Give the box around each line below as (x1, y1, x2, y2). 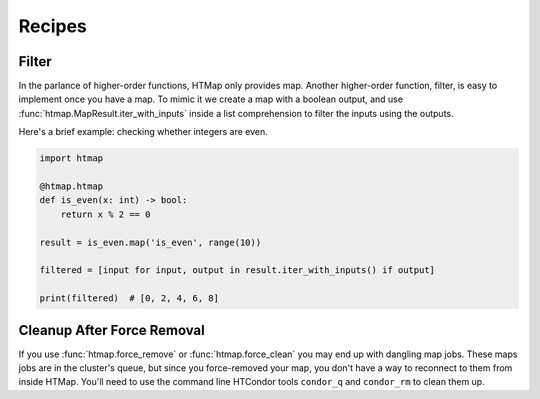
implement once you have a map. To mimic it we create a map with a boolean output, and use (18, 93, 404, 105)
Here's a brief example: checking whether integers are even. (18, 126, 269, 138)
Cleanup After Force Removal (18, 321, 205, 339)
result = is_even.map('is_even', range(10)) (39, 236, 262, 248)
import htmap (39, 153, 104, 164)
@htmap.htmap (39, 181, 104, 192)
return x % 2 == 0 (60, 208, 151, 220)
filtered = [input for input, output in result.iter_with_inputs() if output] (39, 265, 435, 276)
